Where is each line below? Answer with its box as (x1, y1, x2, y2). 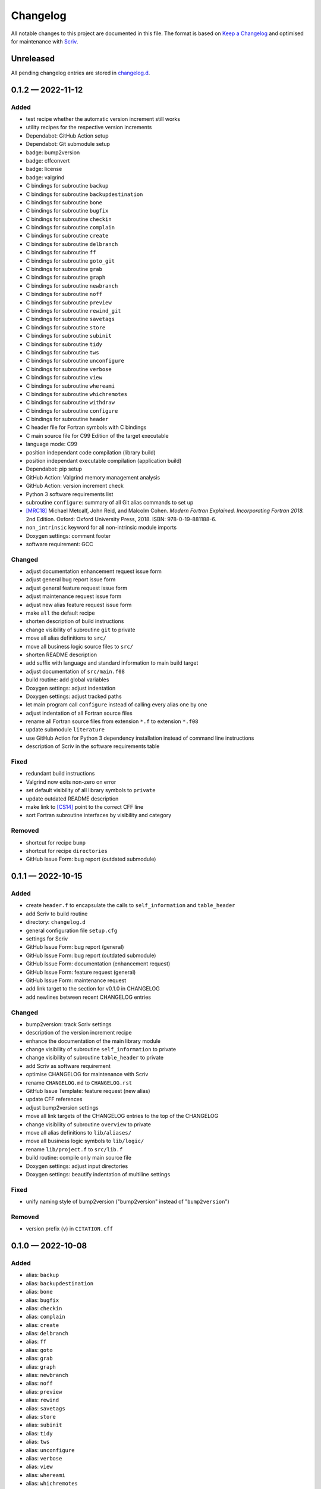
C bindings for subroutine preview (26, 298, 112, 306)
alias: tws (26, 1438, 50, 1446)
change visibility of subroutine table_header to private (26, 1054, 163, 1061)
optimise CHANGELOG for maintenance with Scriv (26, 1071, 149, 1078)
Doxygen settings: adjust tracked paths (26, 693, 122, 700)
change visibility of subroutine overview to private (26, 1120, 152, 1128)
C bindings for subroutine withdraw (26, 399, 115, 406)
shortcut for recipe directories (26, 847, 108, 854)
